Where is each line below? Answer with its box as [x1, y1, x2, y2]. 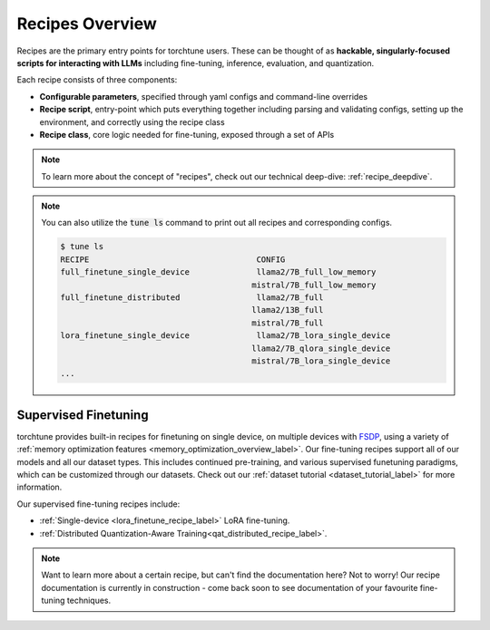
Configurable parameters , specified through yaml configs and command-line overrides [39, 91, 367, 102]
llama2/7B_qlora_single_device [250, 343, 391, 354]
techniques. [66, 595, 112, 606]
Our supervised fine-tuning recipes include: [16, 499, 181, 509]
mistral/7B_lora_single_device [250, 355, 391, 366]
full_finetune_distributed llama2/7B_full [60, 293, 324, 303]
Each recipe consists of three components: [16, 74, 178, 85]
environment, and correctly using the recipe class [39, 116, 226, 127]
